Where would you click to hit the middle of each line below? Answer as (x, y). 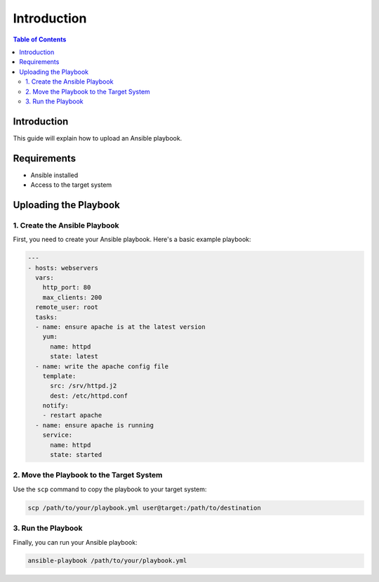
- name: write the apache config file (102, 366)
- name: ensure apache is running (95, 425)
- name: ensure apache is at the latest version (121, 326)
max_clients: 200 (72, 297)
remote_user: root (67, 307)
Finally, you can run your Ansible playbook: (75, 542)
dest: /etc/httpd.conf (89, 396)
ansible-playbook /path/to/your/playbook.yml (107, 561)
